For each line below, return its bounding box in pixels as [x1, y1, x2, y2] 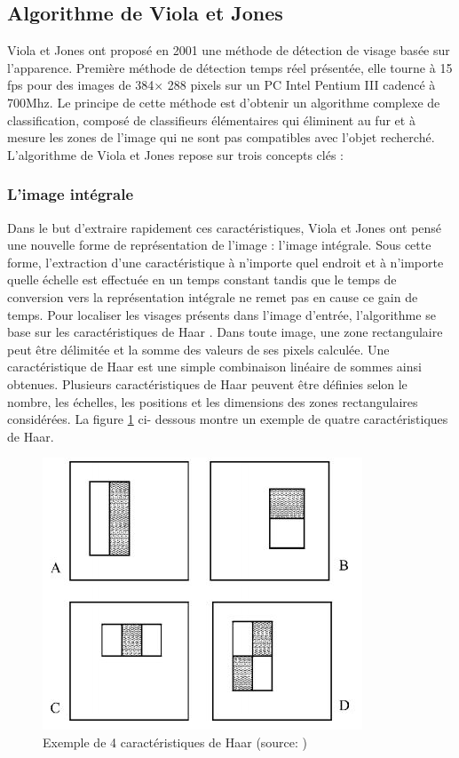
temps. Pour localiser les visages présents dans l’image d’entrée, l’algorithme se [7, 305, 436, 323]
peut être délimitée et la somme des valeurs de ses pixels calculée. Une [7, 339, 390, 358]
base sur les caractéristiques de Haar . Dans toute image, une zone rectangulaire [7, 323, 443, 341]
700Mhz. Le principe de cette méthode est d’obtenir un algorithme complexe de [7, 92, 440, 111]
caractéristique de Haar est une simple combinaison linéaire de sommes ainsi [7, 357, 422, 376]
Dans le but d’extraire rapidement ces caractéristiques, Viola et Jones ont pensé [7, 218, 442, 236]
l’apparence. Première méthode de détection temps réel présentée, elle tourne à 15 [7, 58, 453, 76]
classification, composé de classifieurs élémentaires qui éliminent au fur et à [7, 110, 415, 129]
